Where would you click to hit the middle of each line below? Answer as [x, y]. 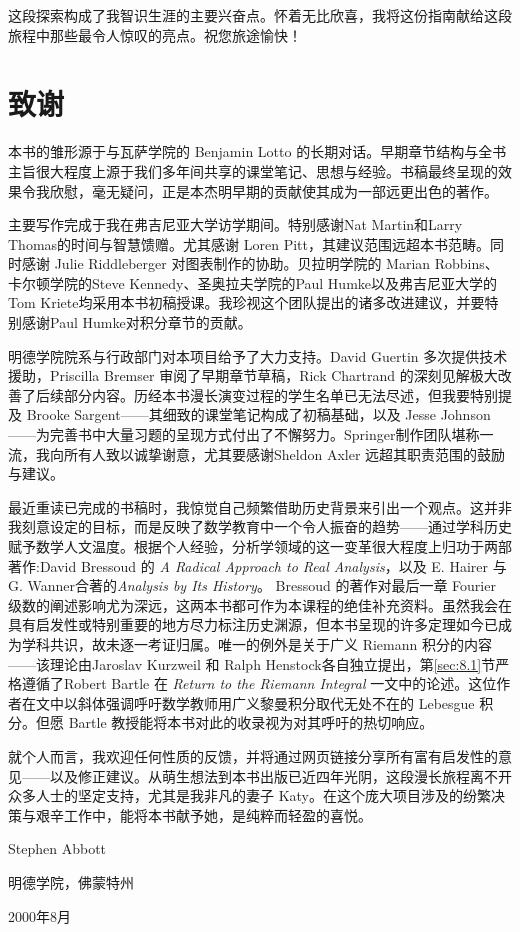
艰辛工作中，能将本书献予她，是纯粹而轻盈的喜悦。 [203, 814]
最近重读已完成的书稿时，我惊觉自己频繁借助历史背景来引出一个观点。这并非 [260, 506]
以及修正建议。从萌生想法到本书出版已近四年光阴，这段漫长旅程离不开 [280, 775]
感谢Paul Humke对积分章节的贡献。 [136, 322]
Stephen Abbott [57, 848]
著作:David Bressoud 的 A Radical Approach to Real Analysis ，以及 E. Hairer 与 [257, 565]
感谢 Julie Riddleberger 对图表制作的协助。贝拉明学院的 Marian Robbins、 [260, 263]
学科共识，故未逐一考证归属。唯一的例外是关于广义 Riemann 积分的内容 [256, 643]
